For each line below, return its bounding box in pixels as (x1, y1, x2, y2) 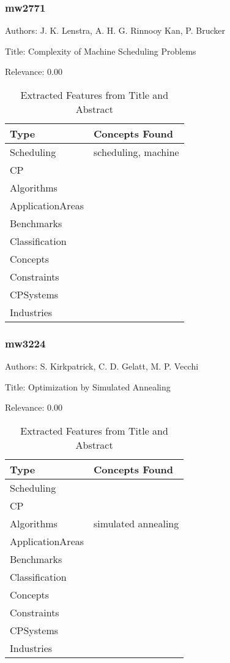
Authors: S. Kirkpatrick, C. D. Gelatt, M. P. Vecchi (5, 360, 199, 373)
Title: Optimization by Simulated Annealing (5, 380, 171, 393)
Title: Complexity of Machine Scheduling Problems (5, 44, 196, 57)
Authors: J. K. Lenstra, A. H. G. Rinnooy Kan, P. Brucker (5, 24, 225, 37)
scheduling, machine (94, 145, 179, 159)
